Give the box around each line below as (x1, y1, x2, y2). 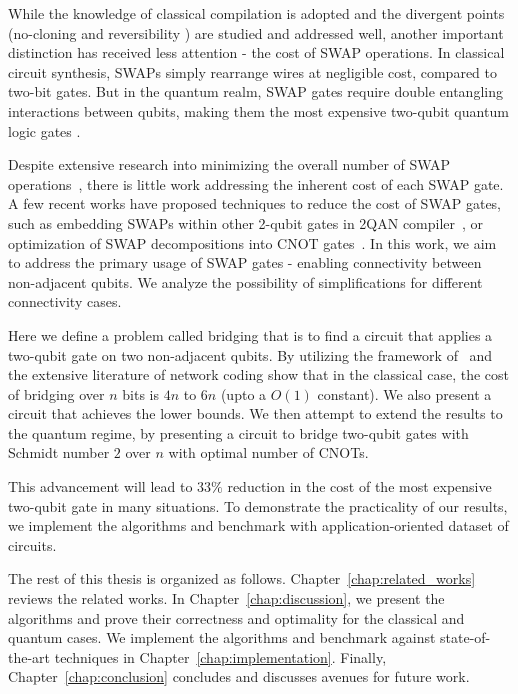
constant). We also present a (317, 383, 492, 404)
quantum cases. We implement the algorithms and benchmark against (8, 627, 436, 648)
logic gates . (8, 120, 81, 141)
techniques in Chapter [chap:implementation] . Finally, (54, 646, 387, 667)
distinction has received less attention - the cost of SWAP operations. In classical (8, 42, 505, 63)
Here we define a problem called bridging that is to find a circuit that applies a (8, 324, 493, 345)
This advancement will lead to (8, 476, 193, 497)
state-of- (440, 627, 491, 648)
